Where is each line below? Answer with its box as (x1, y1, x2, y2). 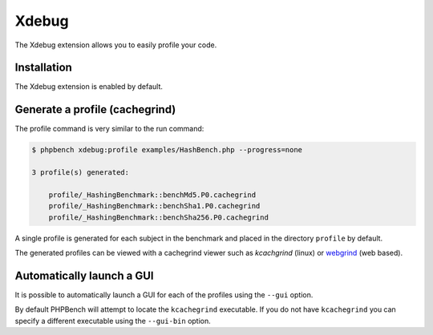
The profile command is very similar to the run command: (14, 124, 204, 134)
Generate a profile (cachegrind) (14, 103, 176, 116)
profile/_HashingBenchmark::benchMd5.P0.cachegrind (48, 190, 257, 200)
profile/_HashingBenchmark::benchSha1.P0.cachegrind (48, 201, 261, 211)
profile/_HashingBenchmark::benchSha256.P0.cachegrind (48, 212, 269, 222)
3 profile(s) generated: (31, 168, 130, 177)
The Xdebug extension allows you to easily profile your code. (14, 40, 217, 50)
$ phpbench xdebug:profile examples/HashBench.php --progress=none (31, 145, 303, 155)
